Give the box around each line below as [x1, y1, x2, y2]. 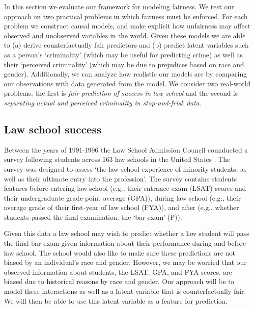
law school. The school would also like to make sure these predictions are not [4, 247, 236, 257]
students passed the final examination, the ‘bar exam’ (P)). [4, 211, 182, 222]
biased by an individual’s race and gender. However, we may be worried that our [4, 257, 247, 267]
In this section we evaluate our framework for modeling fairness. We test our [4, 1, 234, 11]
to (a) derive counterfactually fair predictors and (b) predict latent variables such [4, 40, 249, 50]
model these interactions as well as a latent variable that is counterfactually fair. [4, 286, 246, 296]
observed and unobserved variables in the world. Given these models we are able [4, 30, 246, 40]
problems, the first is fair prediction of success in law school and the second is [4, 88, 238, 98]
